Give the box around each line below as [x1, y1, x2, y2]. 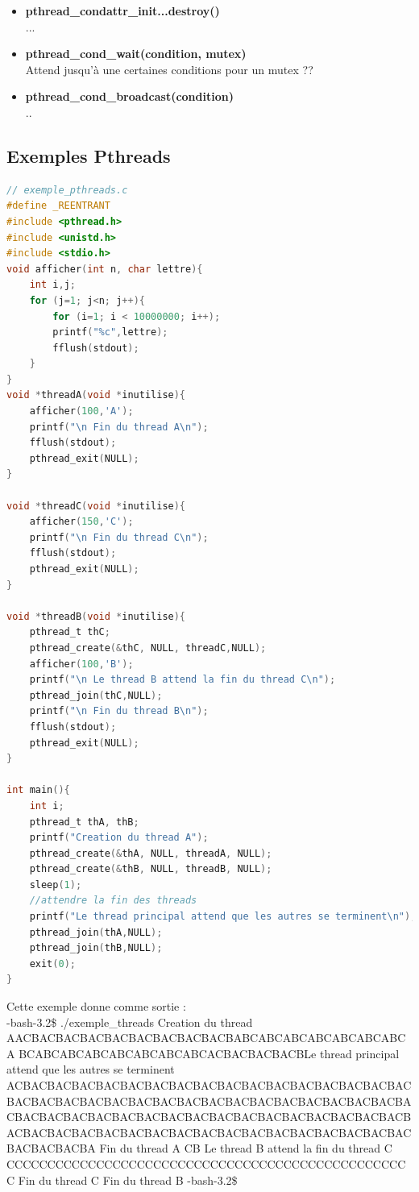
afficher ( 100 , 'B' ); [29, 658, 134, 670]
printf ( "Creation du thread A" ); [29, 832, 209, 844]
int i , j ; [29, 279, 76, 291]
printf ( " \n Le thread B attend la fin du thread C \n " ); [29, 674, 336, 686]
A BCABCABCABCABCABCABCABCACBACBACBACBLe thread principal [6, 1045, 400, 1061]
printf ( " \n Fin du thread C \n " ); [29, 531, 209, 543]
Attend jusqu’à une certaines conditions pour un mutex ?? [25, 60, 313, 77]
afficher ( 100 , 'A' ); [29, 405, 134, 417]
